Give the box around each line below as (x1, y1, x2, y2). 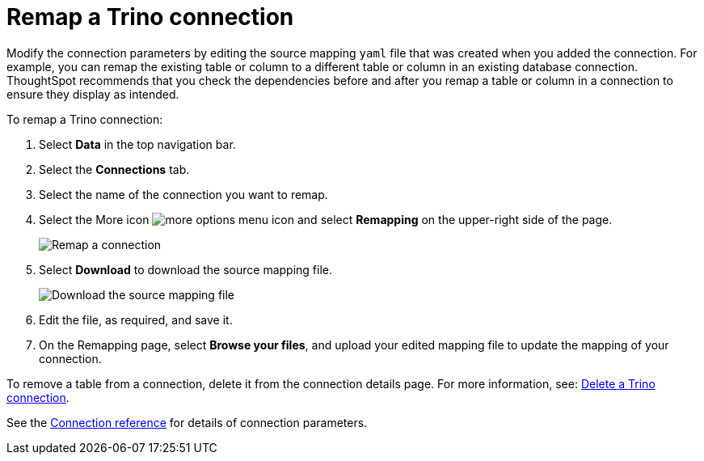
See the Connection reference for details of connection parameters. (6, 415, 368, 429)
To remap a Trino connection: (6, 112, 163, 126)
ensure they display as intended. (6, 87, 179, 101)
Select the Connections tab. (39, 162, 190, 176)
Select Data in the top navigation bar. (39, 137, 236, 151)
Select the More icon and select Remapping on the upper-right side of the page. (39, 212, 613, 226)
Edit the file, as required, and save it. (39, 312, 233, 327)
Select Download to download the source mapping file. (39, 262, 333, 277)
